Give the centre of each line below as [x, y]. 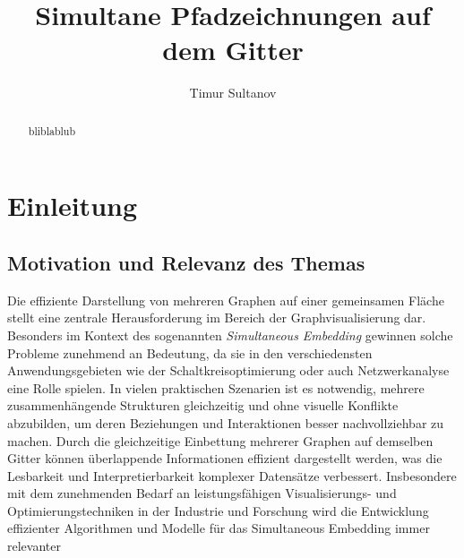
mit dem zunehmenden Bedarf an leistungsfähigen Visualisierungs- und [202, 493]
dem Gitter [233, 50]
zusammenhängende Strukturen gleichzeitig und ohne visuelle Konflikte [203, 405]
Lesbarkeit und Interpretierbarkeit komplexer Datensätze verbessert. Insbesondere [232, 475]
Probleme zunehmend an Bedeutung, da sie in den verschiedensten [190, 352]
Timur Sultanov [233, 93]
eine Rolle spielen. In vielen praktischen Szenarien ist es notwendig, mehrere [216, 387]
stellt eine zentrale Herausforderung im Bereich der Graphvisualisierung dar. [217, 318]
